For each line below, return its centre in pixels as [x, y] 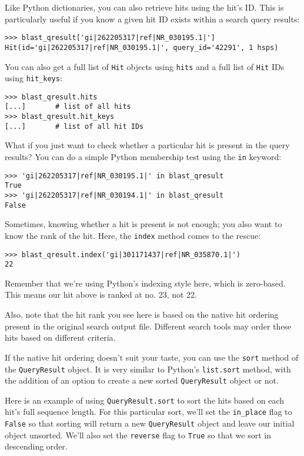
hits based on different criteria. [60, 337]
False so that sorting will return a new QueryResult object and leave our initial [150, 423]
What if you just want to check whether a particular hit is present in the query [147, 145]
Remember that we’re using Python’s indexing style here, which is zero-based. [145, 283]
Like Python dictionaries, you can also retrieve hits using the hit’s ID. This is [144, 7]
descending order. [36, 446]
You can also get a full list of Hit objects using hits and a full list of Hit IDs [145, 66]
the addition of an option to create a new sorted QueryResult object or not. [142, 380]
